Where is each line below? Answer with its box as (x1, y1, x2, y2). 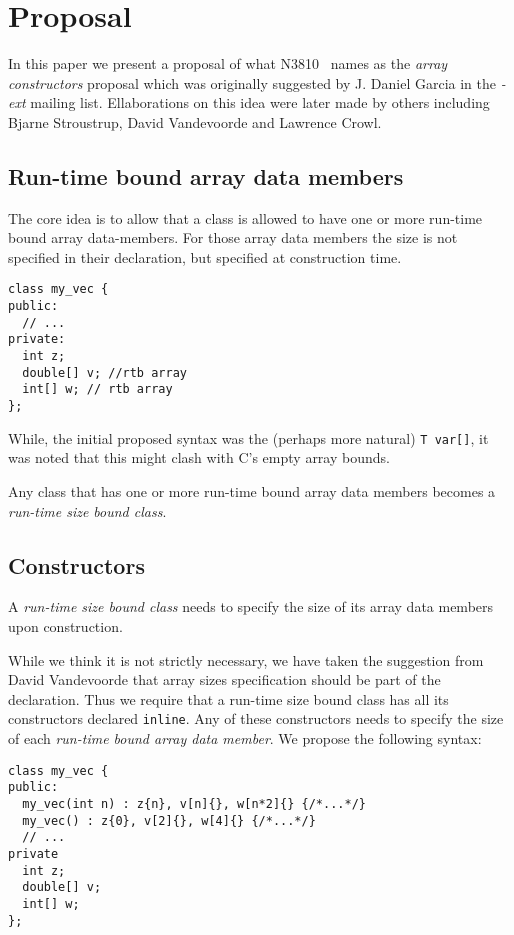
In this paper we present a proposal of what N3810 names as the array (8, 53, 448, 74)
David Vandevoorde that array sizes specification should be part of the (8, 669, 441, 690)
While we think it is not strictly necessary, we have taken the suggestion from (8, 649, 484, 670)
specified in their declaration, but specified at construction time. (8, 246, 402, 267)
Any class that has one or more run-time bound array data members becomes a (8, 480, 496, 501)
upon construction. (8, 615, 123, 636)
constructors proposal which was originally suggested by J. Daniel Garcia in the (8, 72, 496, 93)
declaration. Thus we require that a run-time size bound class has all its (8, 688, 449, 709)
